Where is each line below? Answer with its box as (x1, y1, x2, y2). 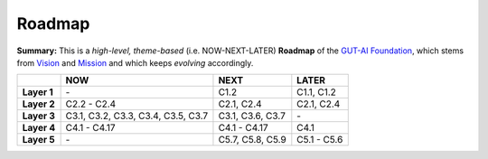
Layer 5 (22, 134, 55, 146)
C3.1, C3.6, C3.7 (218, 109, 286, 122)
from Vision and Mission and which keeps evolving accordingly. (16, 57, 254, 68)
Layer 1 (22, 86, 53, 98)
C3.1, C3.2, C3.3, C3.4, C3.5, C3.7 (65, 109, 209, 122)
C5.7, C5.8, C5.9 (218, 134, 286, 146)
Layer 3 (22, 109, 56, 122)
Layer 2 (22, 98, 56, 110)
